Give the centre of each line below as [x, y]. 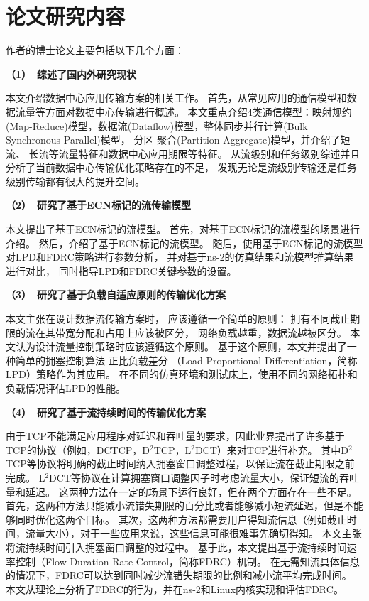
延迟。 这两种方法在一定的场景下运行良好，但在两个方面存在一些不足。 [191, 491]
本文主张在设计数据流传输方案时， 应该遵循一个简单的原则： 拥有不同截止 [178, 319]
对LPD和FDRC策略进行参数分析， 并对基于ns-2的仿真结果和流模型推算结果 [180, 257]
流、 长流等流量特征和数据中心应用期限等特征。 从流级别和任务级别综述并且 [183, 153]
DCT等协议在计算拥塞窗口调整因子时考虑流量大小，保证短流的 [194, 477]
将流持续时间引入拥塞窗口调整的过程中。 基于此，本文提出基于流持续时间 [176, 547]
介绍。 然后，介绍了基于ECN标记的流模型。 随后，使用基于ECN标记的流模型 [184, 243]
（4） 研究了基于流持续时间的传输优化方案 [106, 412]
